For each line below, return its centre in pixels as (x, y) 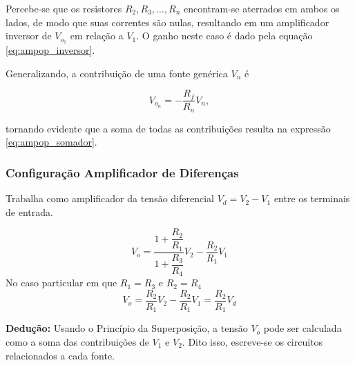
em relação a (97, 36)
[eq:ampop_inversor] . (50, 50)
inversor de (29, 36)
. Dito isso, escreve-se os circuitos (252, 341)
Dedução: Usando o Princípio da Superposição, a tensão (127, 328)
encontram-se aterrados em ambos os (261, 8)
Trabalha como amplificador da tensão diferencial (110, 198)
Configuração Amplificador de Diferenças (122, 172)
